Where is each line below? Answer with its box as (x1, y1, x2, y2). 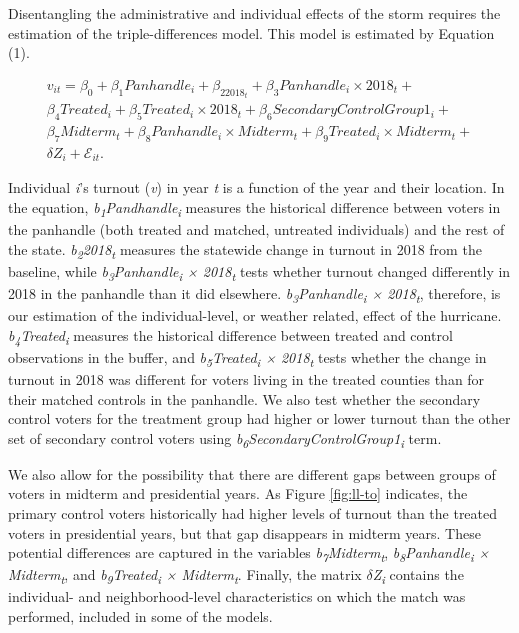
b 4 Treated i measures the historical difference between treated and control (8, 324, 453, 348)
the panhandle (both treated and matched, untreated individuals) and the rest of (8, 219, 505, 240)
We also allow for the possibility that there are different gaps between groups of (8, 463, 496, 484)
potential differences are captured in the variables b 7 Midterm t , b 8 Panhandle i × (8, 542, 490, 565)
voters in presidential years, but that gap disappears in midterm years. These (8, 522, 481, 543)
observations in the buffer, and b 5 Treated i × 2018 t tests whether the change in (8, 346, 487, 370)
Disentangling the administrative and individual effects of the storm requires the (8, 3, 501, 23)
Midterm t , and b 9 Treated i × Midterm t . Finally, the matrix (8, 564, 362, 588)
